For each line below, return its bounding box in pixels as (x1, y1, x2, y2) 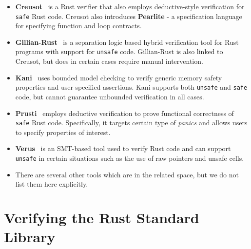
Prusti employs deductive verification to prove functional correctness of (15, 108, 234, 118)
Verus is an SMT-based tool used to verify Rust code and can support (15, 143, 231, 153)
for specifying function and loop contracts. (15, 20, 142, 31)
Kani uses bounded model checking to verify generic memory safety (15, 72, 222, 82)
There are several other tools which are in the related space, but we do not (15, 169, 239, 179)
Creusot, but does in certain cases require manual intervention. (15, 56, 203, 66)
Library (4, 227, 56, 247)
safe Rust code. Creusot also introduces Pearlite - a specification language (15, 11, 242, 21)
